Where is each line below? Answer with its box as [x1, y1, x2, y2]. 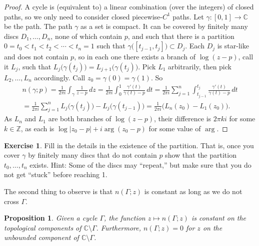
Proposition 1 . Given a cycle [4, 213, 97, 223]
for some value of [148, 123, 201, 133]
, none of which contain [50, 30, 122, 41]
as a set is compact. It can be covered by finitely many [80, 21, 248, 31]
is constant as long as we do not [144, 186, 242, 196]
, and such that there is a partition [127, 30, 234, 41]
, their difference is [153, 113, 211, 124]
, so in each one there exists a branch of [74, 51, 196, 62]
